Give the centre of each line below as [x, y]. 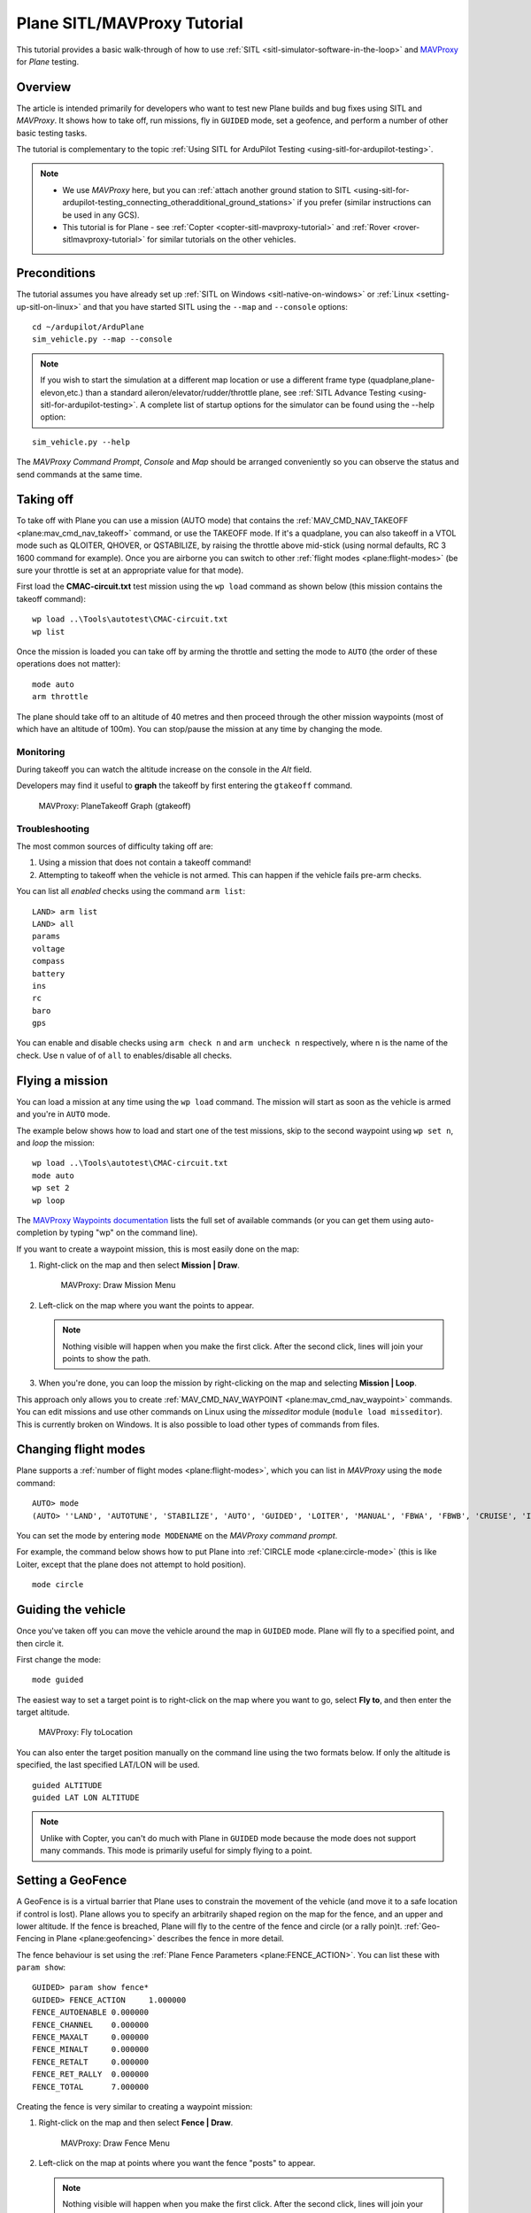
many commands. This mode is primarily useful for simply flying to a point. [177, 1851]
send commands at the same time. [79, 474]
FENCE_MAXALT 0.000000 [91, 2037]
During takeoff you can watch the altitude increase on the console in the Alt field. [164, 769]
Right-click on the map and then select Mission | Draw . [139, 1265]
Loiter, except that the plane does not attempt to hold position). [131, 1564]
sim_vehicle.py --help [81, 442]
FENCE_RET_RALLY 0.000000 [91, 2074]
